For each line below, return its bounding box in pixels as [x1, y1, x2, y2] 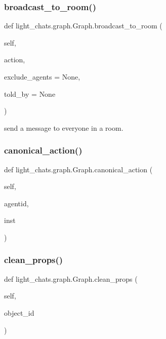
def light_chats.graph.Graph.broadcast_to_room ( [4, 20, 162, 31]
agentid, [4, 198, 29, 208]
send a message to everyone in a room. [4, 122, 123, 133]
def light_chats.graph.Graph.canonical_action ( [4, 164, 153, 174]
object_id [4, 307, 34, 318]
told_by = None [4, 88, 56, 99]
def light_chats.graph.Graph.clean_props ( [4, 273, 138, 284]
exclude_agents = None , [4, 71, 80, 82]
